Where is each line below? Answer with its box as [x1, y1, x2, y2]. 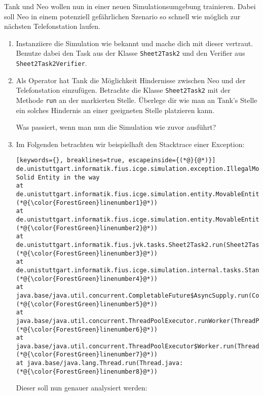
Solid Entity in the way [16, 173, 100, 181]
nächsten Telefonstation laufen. [4, 21, 100, 31]
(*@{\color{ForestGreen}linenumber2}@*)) [16, 224, 158, 232]
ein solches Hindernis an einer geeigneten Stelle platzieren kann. [16, 104, 214, 115]
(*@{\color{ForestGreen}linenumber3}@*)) [16, 249, 158, 257]
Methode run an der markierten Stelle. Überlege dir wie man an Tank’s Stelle [16, 94, 257, 105]
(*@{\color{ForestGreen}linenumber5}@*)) [16, 300, 158, 308]
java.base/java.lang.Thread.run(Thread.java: [27, 359, 183, 367]
